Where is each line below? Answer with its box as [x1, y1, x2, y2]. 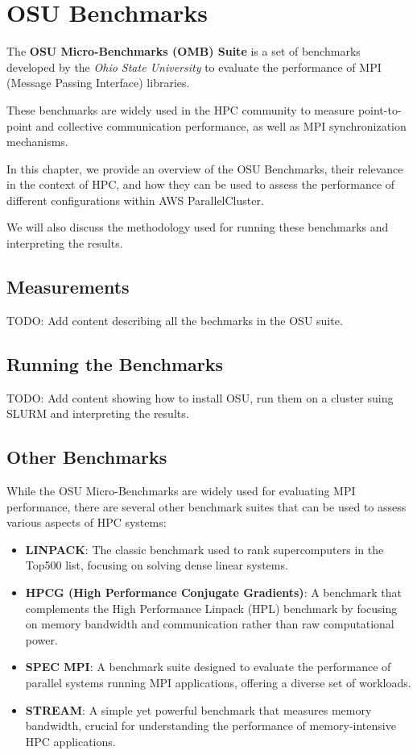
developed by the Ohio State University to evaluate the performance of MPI [6, 58, 382, 75]
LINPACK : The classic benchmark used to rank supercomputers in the [25, 540, 384, 557]
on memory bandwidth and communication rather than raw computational [25, 615, 394, 632]
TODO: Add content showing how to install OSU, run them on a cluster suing [6, 389, 394, 406]
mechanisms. [6, 133, 68, 150]
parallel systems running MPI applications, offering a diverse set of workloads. [25, 674, 411, 690]
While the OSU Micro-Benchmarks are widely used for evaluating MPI [6, 482, 356, 499]
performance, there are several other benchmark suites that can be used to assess [6, 498, 407, 515]
